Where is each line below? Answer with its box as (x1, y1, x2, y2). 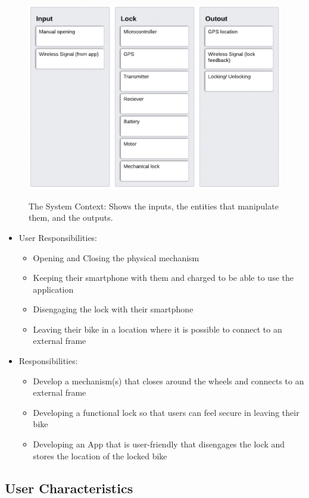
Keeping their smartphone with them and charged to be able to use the (33, 271, 294, 284)
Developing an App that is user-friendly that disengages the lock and (33, 438, 285, 450)
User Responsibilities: (18, 231, 98, 243)
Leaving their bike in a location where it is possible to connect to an (33, 322, 282, 335)
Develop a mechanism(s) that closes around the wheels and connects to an (33, 374, 304, 387)
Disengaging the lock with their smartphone (33, 303, 193, 315)
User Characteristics (5, 478, 133, 497)
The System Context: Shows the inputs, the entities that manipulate (29, 199, 279, 212)
